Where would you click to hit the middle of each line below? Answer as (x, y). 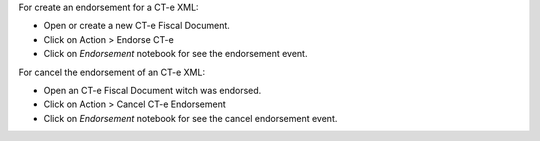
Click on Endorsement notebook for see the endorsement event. (175, 54)
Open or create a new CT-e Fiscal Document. (136, 26)
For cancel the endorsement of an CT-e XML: (111, 72)
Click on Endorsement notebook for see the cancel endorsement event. (190, 118)
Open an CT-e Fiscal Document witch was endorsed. (152, 90)
